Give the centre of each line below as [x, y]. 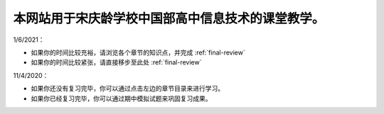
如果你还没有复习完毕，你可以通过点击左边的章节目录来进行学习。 [127, 89]
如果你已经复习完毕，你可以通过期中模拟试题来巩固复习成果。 [121, 98]
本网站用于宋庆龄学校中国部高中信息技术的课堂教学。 [169, 18]
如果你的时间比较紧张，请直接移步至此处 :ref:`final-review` [116, 62]
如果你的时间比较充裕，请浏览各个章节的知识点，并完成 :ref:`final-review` [138, 52]
